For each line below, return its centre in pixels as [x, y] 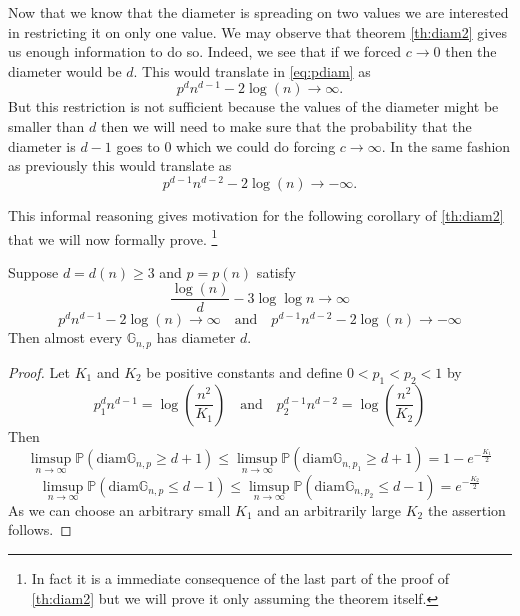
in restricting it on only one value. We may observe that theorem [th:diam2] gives [257, 31]
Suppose [33, 271]
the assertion [466, 509]
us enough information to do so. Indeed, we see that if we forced [205, 51]
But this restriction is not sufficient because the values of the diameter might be [253, 106]
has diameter [196, 337]
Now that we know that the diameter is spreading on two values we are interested [258, 12]
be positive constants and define [244, 371]
